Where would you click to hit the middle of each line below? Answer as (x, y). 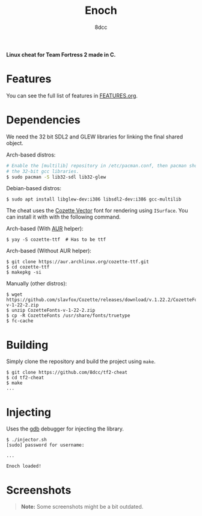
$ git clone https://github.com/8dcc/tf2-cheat (67, 373)
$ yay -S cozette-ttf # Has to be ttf (56, 240)
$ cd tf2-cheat (25, 378)
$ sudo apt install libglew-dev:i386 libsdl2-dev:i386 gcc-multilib (94, 199)
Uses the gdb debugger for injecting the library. (65, 429)
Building (27, 345)
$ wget (14, 295)
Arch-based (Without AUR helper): (49, 251)
